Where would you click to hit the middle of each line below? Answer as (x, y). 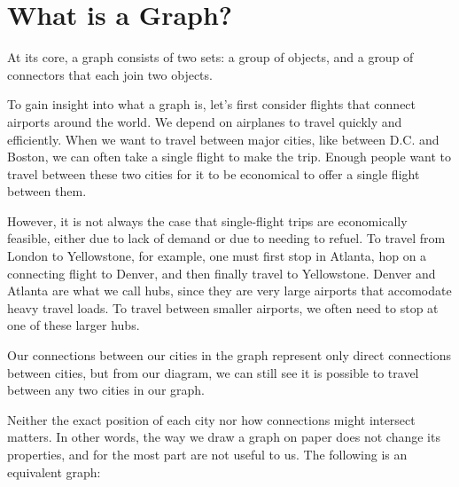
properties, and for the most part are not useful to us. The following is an (207, 454)
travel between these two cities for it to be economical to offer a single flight (214, 173)
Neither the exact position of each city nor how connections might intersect (211, 419)
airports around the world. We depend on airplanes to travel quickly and (205, 121)
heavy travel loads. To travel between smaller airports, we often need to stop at (223, 307)
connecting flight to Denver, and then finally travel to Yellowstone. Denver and (222, 273)
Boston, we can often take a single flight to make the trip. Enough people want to (229, 157)
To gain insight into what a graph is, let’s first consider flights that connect (212, 104)
